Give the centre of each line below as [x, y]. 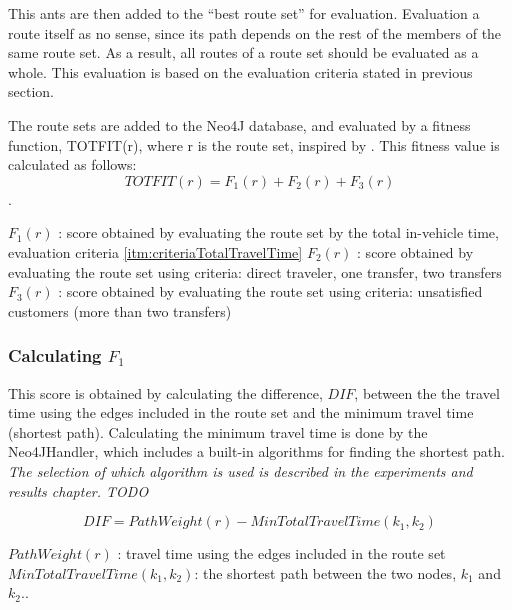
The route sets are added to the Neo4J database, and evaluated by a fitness [239, 124]
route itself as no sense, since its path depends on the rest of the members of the [255, 32]
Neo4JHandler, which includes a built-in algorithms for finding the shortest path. [256, 451]
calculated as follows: [72, 164]
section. [31, 91]
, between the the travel [427, 392]
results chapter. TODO [78, 490]
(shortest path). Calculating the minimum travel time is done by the [218, 431]
